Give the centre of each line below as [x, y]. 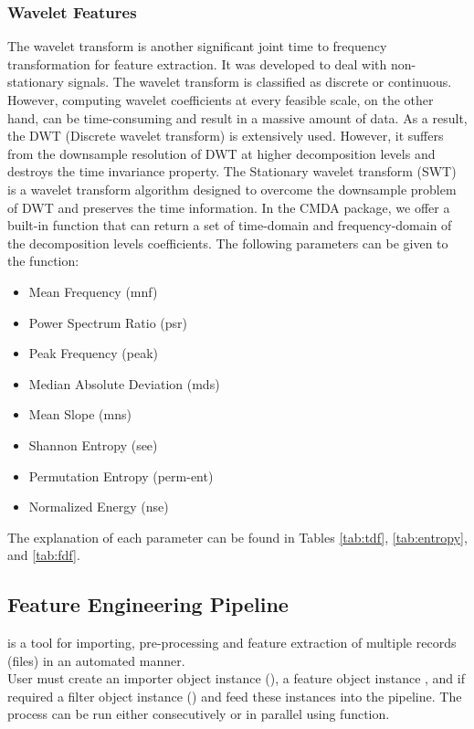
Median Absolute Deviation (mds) [124, 383]
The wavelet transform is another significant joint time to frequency [197, 46]
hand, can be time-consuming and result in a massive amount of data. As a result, [237, 117]
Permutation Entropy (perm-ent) [121, 475]
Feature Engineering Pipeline [148, 604]
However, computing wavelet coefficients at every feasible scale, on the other [221, 100]
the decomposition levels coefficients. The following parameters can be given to [228, 243]
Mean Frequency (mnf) [93, 291]
